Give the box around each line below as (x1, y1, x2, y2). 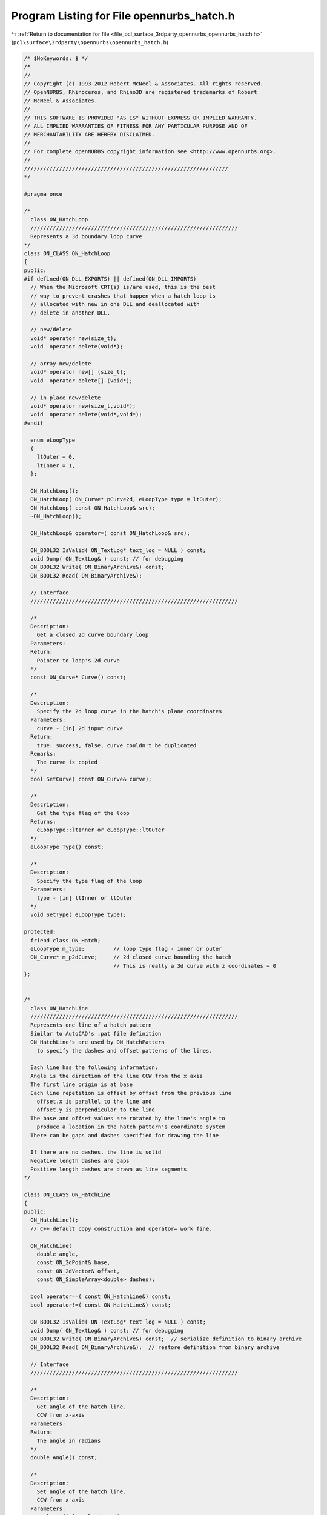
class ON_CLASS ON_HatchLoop (24, 250, 111, 257)
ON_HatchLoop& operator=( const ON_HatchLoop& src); (30, 530, 190, 536)
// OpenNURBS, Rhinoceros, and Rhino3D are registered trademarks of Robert (24, 88, 257, 96)
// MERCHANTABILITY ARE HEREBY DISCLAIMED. (24, 131, 156, 138)
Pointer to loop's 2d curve (36, 657, 121, 664)
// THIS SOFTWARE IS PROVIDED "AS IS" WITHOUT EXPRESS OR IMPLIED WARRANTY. (24, 114, 257, 121)
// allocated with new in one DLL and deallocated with (30, 301, 200, 308)
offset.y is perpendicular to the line (36, 1107, 156, 1113)
